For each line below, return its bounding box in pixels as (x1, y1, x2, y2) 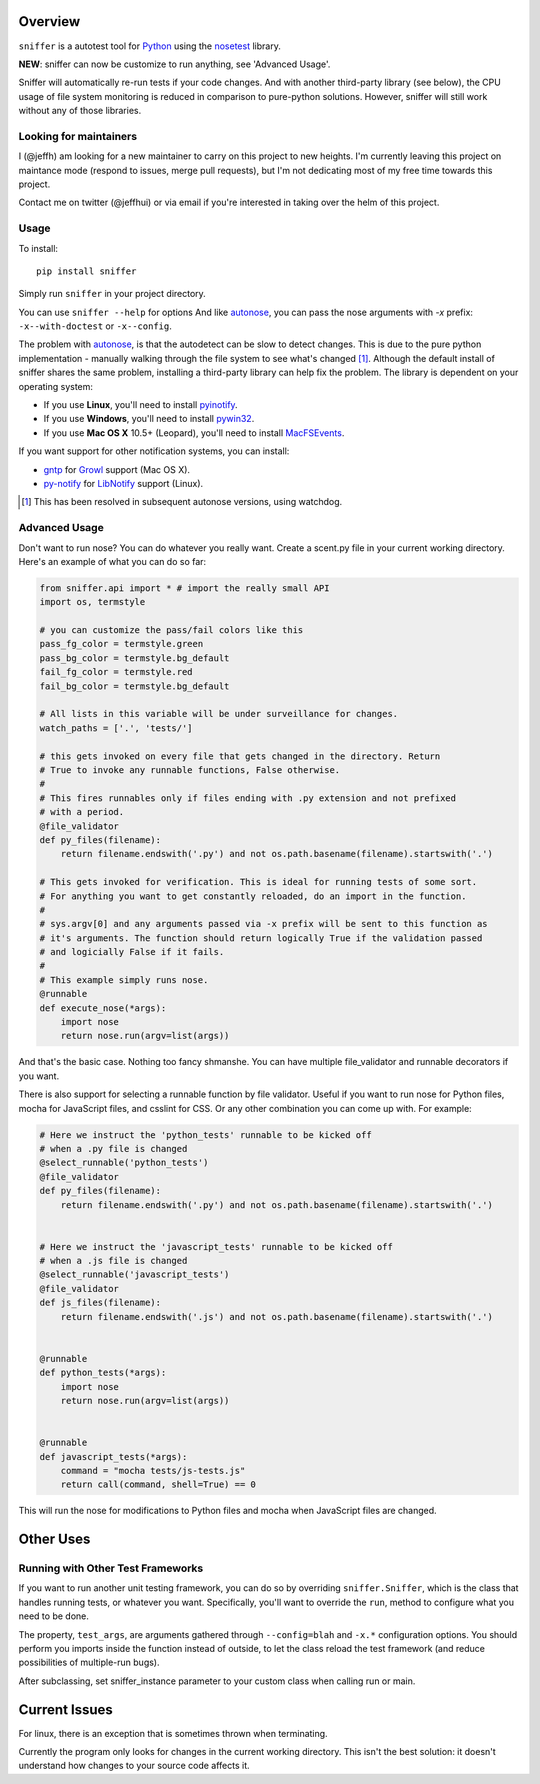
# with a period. (39, 806, 125, 818)
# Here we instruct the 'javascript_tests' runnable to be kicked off (39, 1241, 394, 1252)
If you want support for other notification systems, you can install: (18, 445, 290, 457)
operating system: (18, 380, 94, 392)
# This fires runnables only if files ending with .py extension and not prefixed (39, 792, 457, 804)
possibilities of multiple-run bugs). (18, 1656, 160, 1669)
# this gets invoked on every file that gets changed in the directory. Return (39, 750, 441, 762)
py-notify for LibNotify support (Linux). (43, 478, 204, 489)
